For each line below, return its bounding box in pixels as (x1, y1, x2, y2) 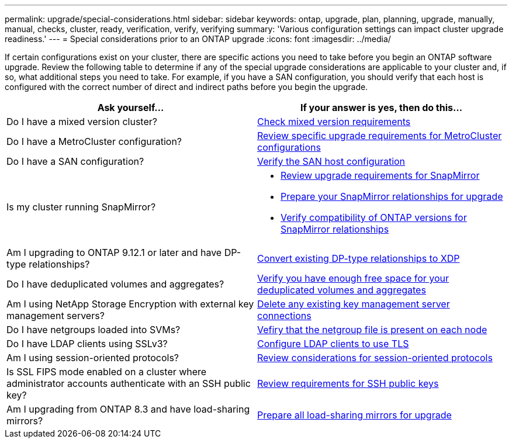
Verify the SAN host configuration (257, 155, 406, 167)
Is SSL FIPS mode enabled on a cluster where (6, 366, 207, 378)
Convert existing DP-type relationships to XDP (257, 252, 460, 264)
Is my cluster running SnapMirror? (6, 201, 156, 213)
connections (257, 310, 312, 321)
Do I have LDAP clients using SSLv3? (6, 338, 168, 349)
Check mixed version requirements (257, 116, 411, 127)
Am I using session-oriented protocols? (6, 352, 179, 364)
